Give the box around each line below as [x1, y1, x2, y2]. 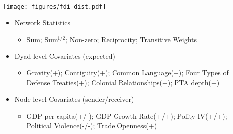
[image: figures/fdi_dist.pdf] [3, 3, 106, 10]
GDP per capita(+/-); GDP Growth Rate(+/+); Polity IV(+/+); [26, 110, 227, 121]
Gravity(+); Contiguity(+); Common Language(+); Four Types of [26, 67, 229, 78]
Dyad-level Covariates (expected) [14, 51, 115, 61]
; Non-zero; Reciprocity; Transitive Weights [65, 34, 197, 44]
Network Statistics [14, 17, 70, 28]
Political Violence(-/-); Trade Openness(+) [26, 120, 157, 131]
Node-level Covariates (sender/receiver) [14, 94, 134, 104]
